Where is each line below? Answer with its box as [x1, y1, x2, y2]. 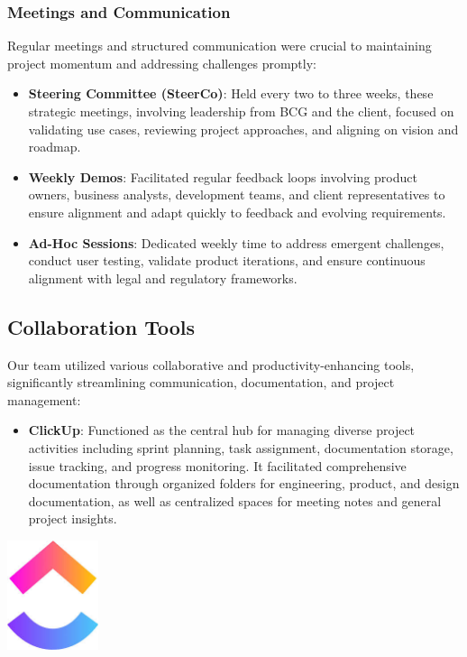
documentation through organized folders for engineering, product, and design [28, 474, 460, 493]
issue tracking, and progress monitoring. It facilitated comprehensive [28, 456, 407, 475]
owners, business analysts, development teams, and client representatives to [28, 185, 445, 204]
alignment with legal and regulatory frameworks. [28, 268, 298, 287]
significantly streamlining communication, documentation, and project [7, 373, 395, 392]
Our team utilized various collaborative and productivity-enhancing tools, [7, 355, 415, 374]
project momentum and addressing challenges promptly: [7, 53, 316, 72]
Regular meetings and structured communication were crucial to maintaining [7, 36, 432, 55]
